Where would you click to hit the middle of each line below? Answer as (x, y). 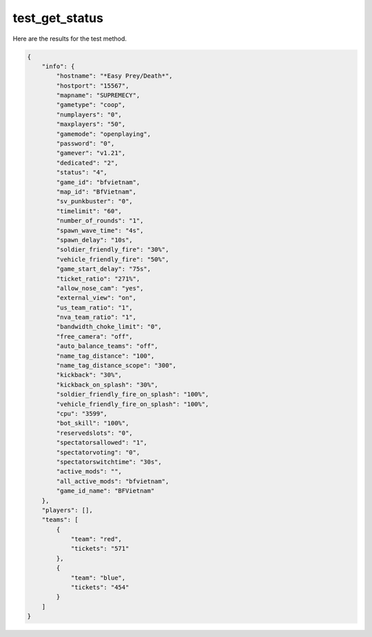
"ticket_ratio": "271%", (98, 279)
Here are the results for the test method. (70, 39)
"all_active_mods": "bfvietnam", (113, 481)
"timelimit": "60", (89, 211)
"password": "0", (85, 144)
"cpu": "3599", (82, 413)
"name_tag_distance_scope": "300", (116, 366)
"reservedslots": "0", (95, 433)
